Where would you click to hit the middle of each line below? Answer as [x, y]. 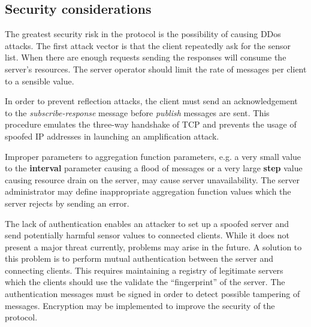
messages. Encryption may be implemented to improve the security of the [140, 305]
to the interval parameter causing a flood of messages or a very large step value [154, 168]
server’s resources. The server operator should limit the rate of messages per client [156, 69]
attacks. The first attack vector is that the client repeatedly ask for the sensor [148, 45]
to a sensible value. [40, 81]
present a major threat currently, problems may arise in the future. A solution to [153, 246]
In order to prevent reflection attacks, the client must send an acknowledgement [151, 101]
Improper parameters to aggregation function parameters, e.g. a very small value [153, 156]
